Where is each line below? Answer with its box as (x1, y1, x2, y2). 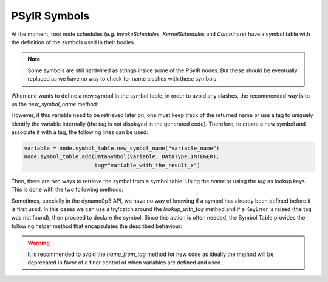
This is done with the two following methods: (11, 186, 124, 193)
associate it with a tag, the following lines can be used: (11, 129, 148, 136)
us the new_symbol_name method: (11, 100, 98, 107)
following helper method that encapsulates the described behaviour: (11, 222, 182, 230)
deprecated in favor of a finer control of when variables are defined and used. (27, 258, 223, 266)
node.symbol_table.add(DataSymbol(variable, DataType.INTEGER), (24, 153, 220, 160)
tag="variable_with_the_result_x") (94, 161, 200, 169)
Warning (27, 240, 50, 247)
